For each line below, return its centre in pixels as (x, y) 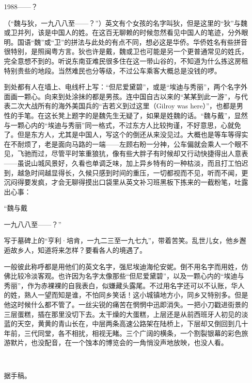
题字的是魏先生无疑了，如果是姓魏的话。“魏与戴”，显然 (160, 115)
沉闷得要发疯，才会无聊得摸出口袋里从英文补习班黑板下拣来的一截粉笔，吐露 (126, 182)
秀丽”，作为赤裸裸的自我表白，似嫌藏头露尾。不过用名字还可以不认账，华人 (124, 285)
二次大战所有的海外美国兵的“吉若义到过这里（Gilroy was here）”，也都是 (123, 106)
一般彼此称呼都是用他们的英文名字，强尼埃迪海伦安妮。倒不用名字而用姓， (123, 266)
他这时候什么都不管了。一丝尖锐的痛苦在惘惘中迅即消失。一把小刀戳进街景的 (126, 305)
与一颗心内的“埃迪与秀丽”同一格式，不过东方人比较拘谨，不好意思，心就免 (123, 125)
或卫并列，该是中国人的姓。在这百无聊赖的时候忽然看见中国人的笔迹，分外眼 (126, 32)
